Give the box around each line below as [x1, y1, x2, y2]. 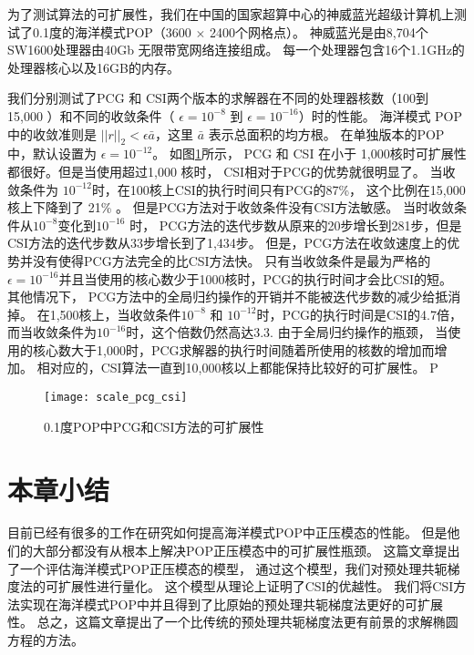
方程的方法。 [7, 630, 84, 650]
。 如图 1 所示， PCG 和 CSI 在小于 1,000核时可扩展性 [152, 144, 467, 163]
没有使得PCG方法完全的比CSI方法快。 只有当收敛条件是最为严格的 [32, 251, 431, 270]
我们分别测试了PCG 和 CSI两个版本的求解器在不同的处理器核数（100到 [7, 88, 428, 107]
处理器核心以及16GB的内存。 [7, 57, 180, 77]
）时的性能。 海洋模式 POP [298, 106, 463, 125]
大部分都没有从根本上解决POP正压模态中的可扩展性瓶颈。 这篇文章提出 [32, 541, 460, 560]
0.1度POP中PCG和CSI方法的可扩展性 [44, 416, 264, 435]
